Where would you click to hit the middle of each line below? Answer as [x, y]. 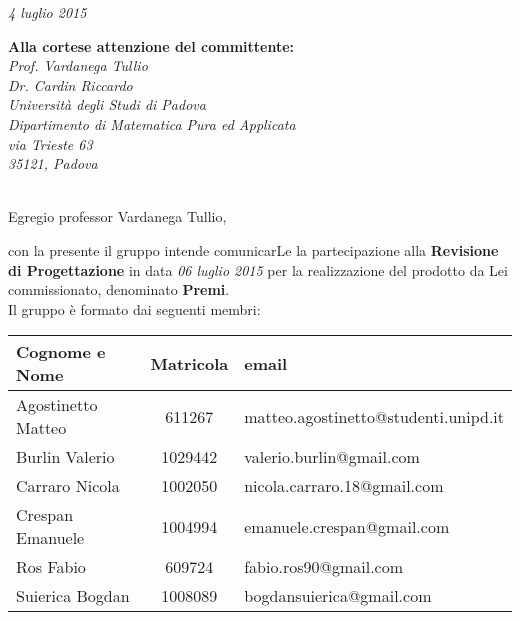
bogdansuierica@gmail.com [338, 596]
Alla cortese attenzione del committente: [151, 45]
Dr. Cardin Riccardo [70, 84]
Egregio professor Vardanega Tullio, [117, 216]
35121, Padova [53, 163]
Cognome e [61, 352]
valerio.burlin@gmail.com [332, 457]
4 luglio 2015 [47, 12]
